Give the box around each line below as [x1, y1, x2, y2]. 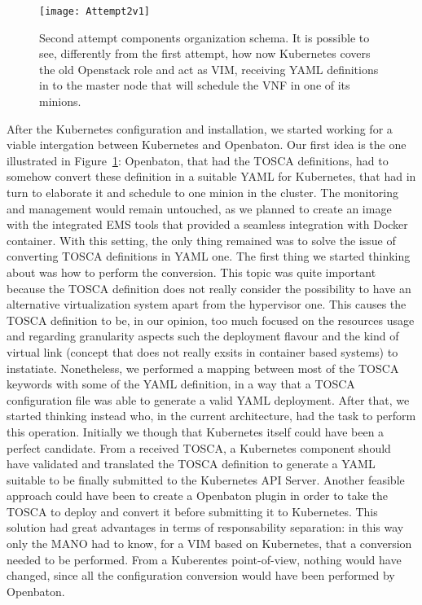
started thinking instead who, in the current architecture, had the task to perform [7, 407, 416, 424]
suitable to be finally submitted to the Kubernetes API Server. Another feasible [7, 471, 405, 488]
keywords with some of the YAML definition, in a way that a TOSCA [7, 375, 355, 392]
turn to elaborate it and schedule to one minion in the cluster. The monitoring [7, 184, 398, 200]
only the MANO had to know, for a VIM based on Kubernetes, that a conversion [7, 535, 412, 552]
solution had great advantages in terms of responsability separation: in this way [7, 519, 404, 536]
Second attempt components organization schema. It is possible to [39, 28, 370, 46]
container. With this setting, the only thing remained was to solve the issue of [7, 231, 396, 248]
